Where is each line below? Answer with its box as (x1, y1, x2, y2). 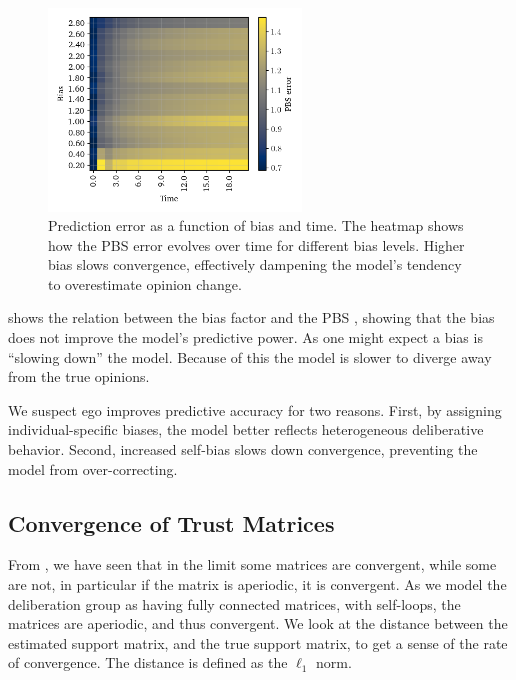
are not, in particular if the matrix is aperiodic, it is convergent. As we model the (8, 574, 507, 595)
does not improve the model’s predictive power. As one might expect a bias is (8, 327, 483, 348)
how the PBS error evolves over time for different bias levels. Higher (48, 234, 465, 255)
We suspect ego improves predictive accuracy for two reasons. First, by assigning (8, 399, 502, 420)
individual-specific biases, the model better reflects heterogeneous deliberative (8, 419, 484, 440)
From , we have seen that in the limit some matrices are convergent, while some (8, 554, 497, 575)
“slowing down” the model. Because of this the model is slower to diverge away (8, 346, 492, 367)
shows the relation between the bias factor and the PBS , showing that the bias (8, 307, 495, 328)
